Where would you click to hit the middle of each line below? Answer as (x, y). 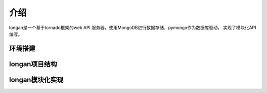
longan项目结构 (33, 64)
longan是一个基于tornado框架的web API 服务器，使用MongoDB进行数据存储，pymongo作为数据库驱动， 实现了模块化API (133, 28)
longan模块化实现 (36, 79)
